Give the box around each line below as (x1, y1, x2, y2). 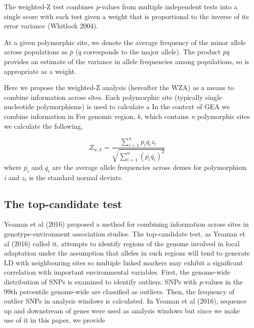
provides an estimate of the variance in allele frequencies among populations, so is (4, 56, 250, 66)
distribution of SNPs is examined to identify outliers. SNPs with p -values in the (4, 277, 243, 286)
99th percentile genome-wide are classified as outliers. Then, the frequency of (4, 286, 234, 296)
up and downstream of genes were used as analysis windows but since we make (4, 305, 240, 315)
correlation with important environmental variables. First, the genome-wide (4, 267, 231, 277)
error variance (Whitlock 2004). (4, 21, 98, 31)
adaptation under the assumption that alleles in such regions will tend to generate (4, 248, 250, 258)
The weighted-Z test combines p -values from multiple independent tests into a (4, 1, 237, 11)
